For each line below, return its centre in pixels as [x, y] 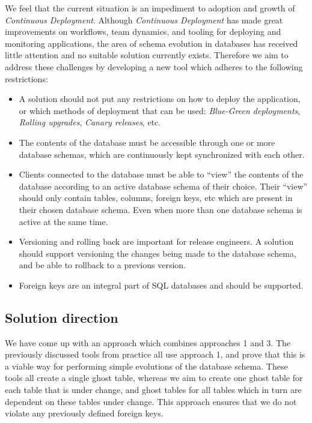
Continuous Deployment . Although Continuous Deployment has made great [144, 19]
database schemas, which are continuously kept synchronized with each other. [162, 154]
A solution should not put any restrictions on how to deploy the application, [160, 99]
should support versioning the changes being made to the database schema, [158, 253]
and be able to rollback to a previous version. [102, 265]
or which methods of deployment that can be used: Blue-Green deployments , [160, 110]
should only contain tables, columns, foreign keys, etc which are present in [156, 198]
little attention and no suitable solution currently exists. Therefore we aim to [147, 55]
